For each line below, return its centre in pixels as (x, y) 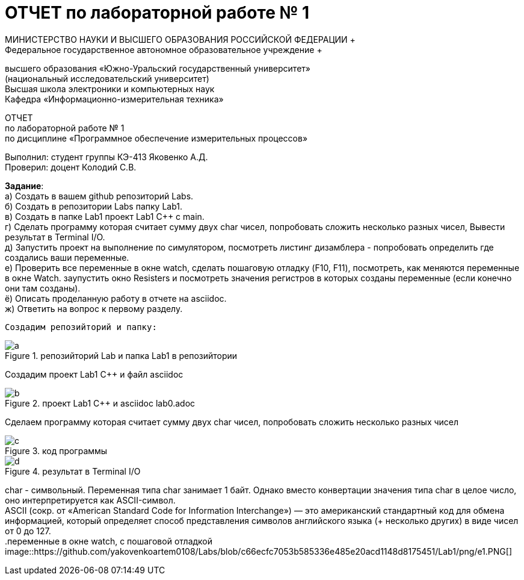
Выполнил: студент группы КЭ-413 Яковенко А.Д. (106, 157)
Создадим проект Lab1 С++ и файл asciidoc (94, 374)
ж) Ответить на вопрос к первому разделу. (94, 308)
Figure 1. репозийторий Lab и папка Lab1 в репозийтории (121, 355)
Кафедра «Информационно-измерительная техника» (114, 99)
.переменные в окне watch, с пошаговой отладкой (109, 541)
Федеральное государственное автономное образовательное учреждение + (164, 49)
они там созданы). (43, 288)
